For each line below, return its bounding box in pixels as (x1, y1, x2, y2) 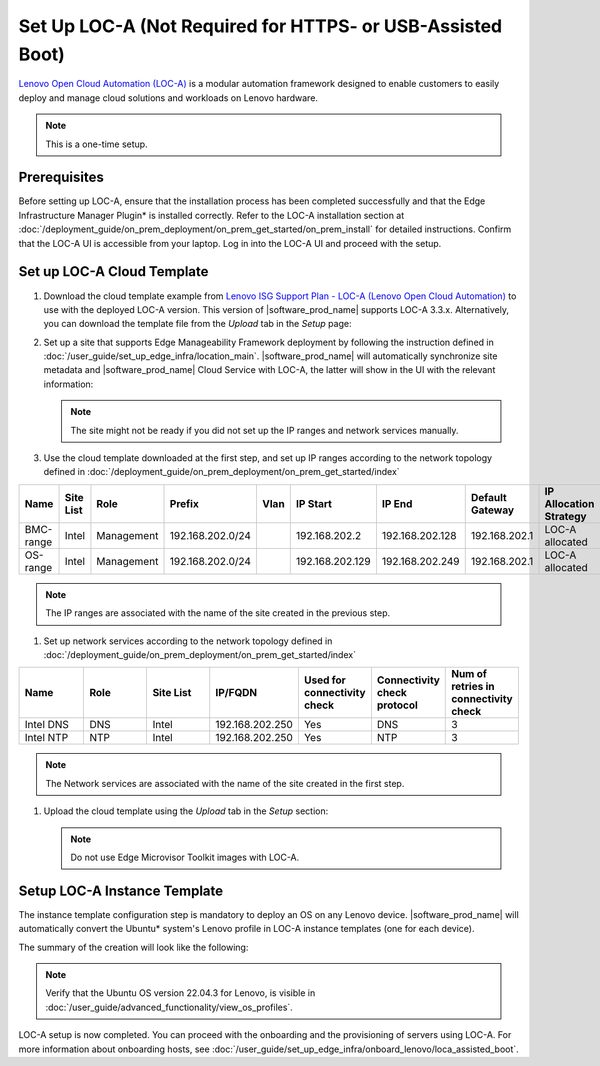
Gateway (470, 503, 515, 517)
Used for (303, 673, 347, 687)
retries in (451, 680, 495, 694)
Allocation (544, 496, 595, 510)
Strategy (544, 509, 587, 523)
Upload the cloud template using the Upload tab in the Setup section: (43, 805, 329, 817)
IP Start (295, 496, 332, 510)
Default (470, 490, 507, 504)
